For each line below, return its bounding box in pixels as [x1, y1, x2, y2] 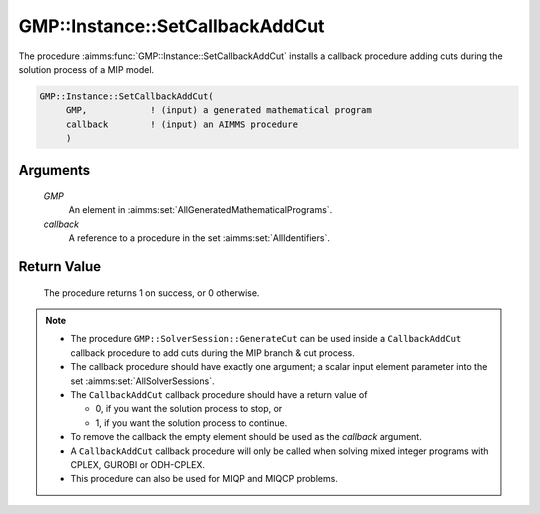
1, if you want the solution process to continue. [95, 416, 288, 429]
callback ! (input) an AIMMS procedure [65, 118, 299, 130]
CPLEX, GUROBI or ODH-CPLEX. [70, 458, 205, 470]
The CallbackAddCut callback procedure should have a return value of [70, 389, 368, 401]
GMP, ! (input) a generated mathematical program [65, 105, 372, 116]
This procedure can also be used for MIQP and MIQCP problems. [70, 473, 339, 485]
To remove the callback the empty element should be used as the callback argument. [70, 431, 422, 443]
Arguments [18, 161, 91, 179]
